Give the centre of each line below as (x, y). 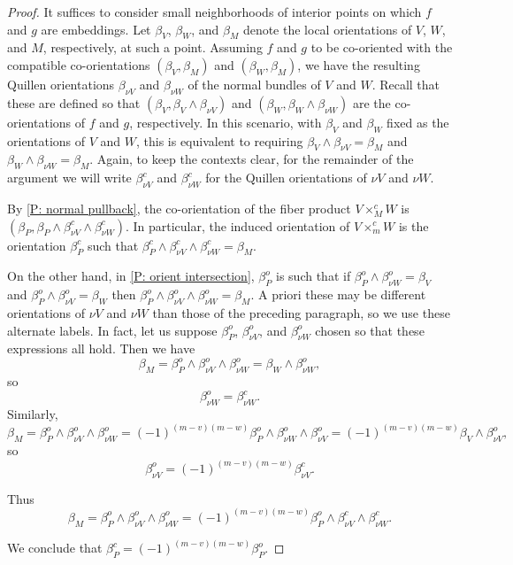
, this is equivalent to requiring (219, 140)
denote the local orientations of (327, 29)
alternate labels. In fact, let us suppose (112, 330)
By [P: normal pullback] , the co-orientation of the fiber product (179, 208)
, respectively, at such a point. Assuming (153, 47)
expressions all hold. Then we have (101, 348)
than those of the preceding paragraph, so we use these (301, 312)
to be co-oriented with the (382, 47)
